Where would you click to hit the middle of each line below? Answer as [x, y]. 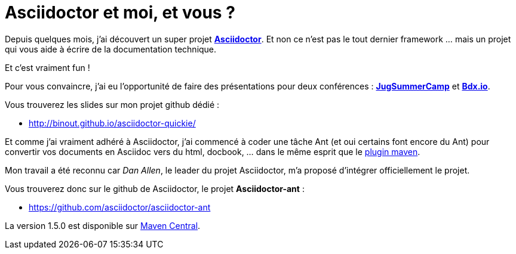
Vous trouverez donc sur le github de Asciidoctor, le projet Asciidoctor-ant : [155, 188]
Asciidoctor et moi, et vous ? [120, 13]
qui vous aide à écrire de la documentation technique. [111, 49]
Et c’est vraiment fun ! [47, 67]
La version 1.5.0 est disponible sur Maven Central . [103, 225]
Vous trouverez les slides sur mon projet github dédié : [112, 104]
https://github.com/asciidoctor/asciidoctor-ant [120, 207]
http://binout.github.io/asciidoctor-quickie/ [112, 123]
